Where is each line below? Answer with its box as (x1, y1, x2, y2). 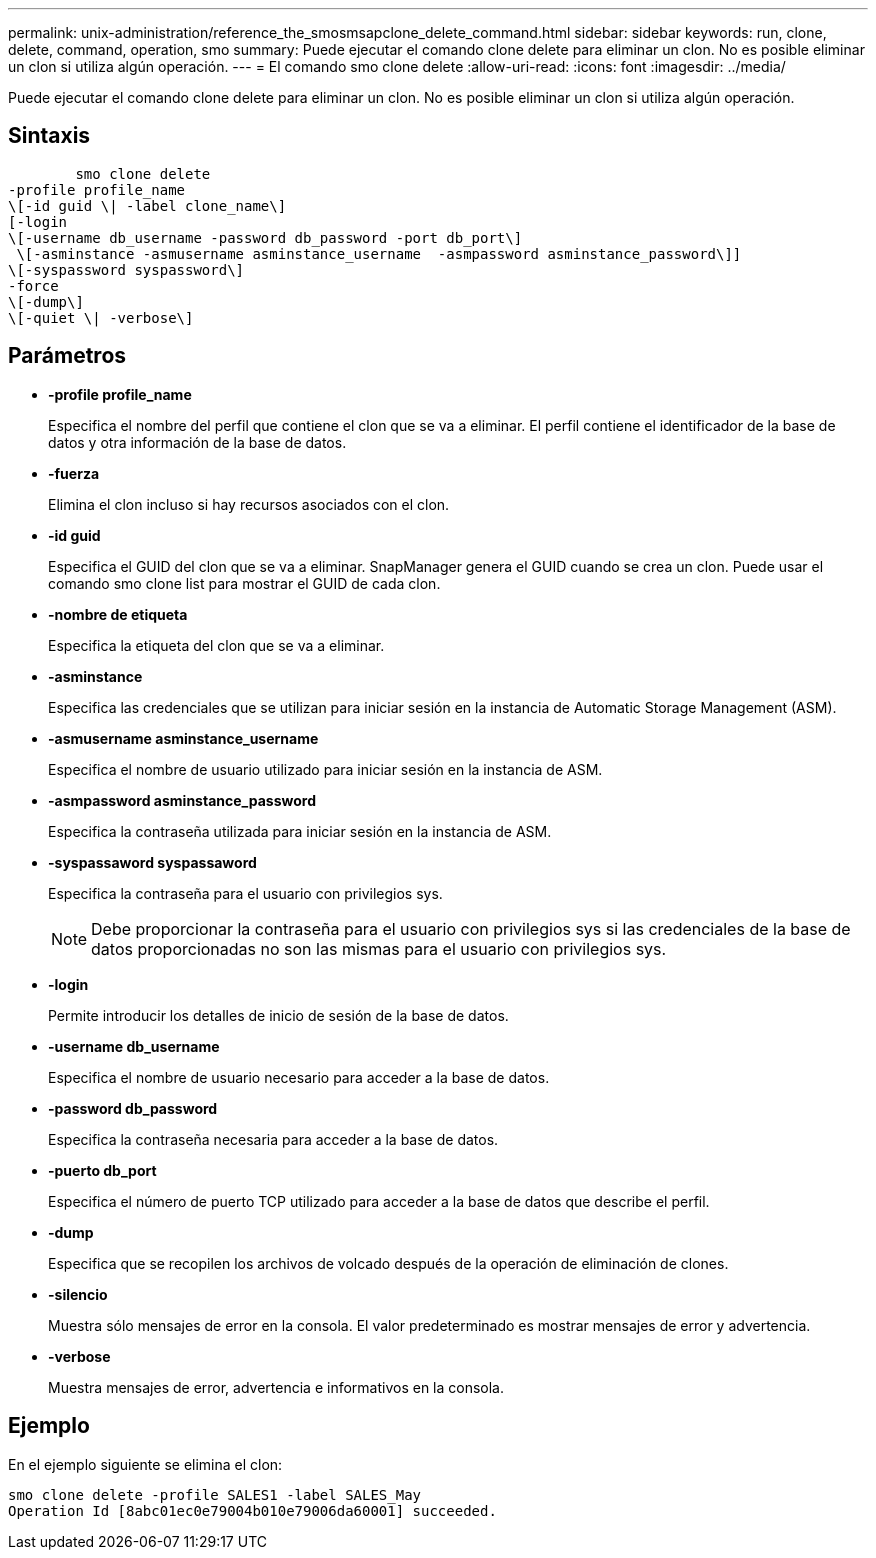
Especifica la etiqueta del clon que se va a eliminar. (48, 636, 385, 654)
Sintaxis (8, 123, 91, 149)
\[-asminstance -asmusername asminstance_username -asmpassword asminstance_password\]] (16, 245, 742, 262)
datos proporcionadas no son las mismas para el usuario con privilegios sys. (91, 938, 667, 959)
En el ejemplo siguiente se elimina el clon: (8, 1455, 283, 1473)
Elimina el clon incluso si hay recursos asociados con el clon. (48, 495, 450, 513)
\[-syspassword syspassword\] (8, 261, 245, 278)
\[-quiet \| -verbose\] (8, 309, 194, 326)
